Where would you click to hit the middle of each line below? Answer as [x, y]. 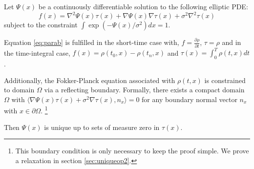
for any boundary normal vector [190, 99]
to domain [19, 90]
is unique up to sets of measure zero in [102, 127]
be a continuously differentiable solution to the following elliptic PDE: [143, 6]
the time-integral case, [37, 53]
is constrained [225, 80]
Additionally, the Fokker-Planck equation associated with [90, 80]
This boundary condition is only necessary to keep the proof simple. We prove [132, 151]
